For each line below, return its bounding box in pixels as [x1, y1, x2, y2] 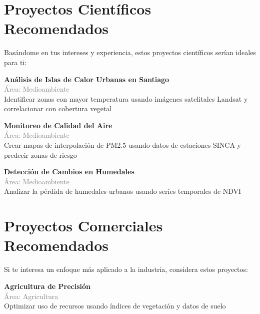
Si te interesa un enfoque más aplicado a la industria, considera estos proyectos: [4, 264, 248, 274]
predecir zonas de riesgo [4, 149, 77, 160]
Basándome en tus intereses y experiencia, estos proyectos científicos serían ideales [4, 47, 256, 58]
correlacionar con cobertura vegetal [4, 103, 112, 114]
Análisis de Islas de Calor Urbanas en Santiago [4, 74, 169, 84]
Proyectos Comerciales [4, 215, 163, 236]
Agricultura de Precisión [4, 280, 91, 291]
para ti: [4, 57, 27, 67]
